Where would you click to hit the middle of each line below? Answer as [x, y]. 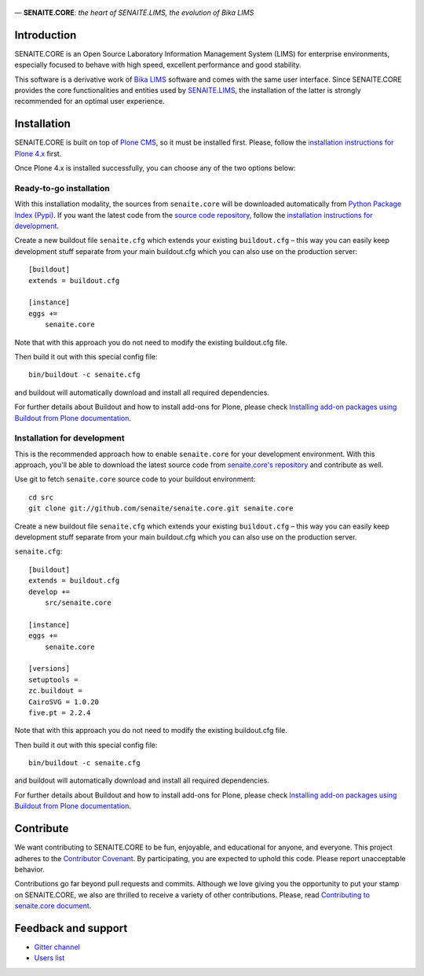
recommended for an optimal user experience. [90, 101]
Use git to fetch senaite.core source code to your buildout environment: [135, 479]
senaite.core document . [53, 906]
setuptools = [53, 680]
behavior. [29, 869]
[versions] [49, 669]
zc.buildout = [55, 691]
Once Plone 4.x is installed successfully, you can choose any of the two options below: [155, 168]
